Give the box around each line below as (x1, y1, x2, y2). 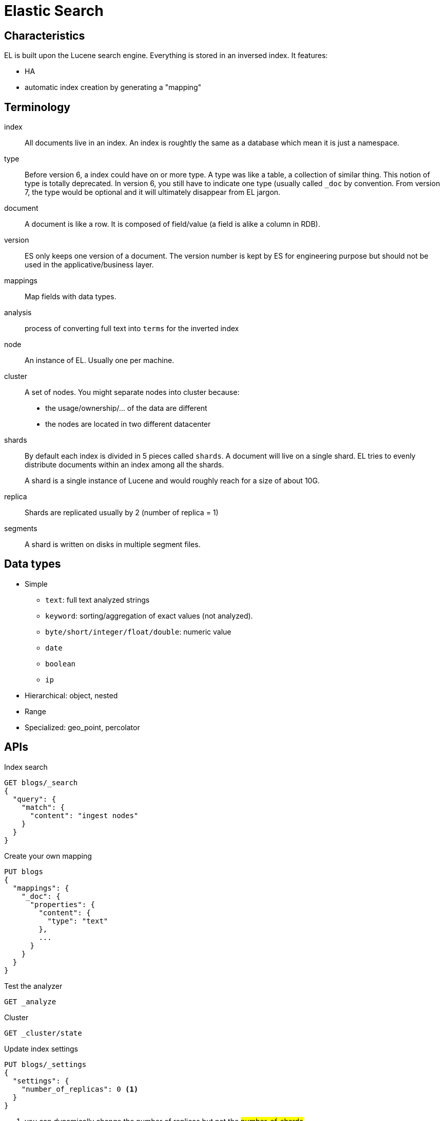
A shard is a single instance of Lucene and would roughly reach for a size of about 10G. (25, 476, 320, 485)
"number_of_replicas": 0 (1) (21, 1084, 139, 1093)
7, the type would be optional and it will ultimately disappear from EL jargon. (25, 188, 281, 197)
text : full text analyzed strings (45, 595, 150, 604)
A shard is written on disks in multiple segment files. (25, 540, 201, 549)
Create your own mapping (4, 851, 92, 860)
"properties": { (30, 900, 95, 909)
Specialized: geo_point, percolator (25, 722, 140, 732)
